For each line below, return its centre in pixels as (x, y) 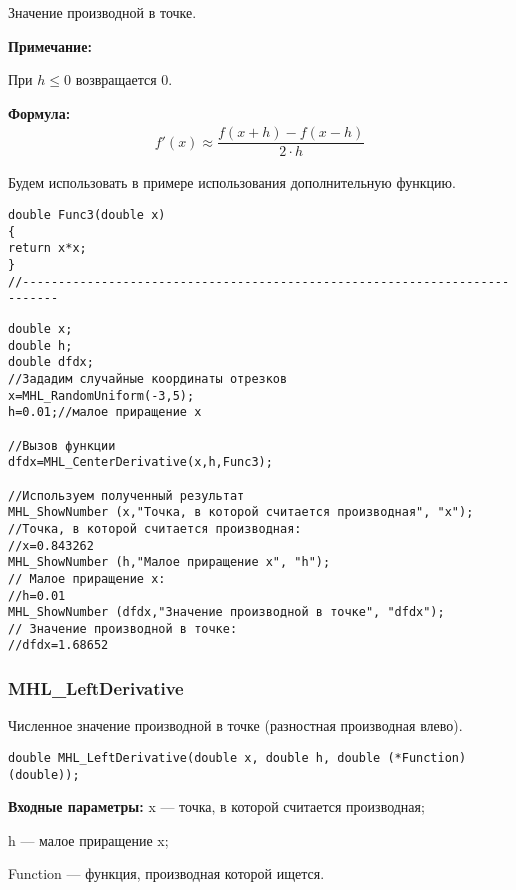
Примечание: (50, 45)
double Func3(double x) (87, 215)
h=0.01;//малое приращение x (105, 412)
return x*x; (47, 248)
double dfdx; (51, 362)
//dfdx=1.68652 (58, 645)
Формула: (39, 112)
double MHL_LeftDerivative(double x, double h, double (194, 757)
